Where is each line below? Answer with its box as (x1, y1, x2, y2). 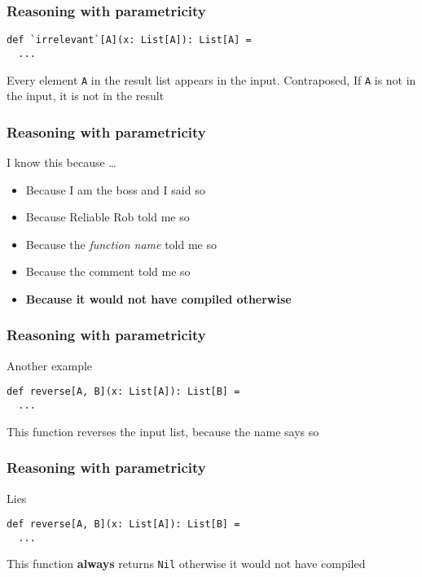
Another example (7, 356, 93, 374)
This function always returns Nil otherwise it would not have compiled (7, 555, 366, 572)
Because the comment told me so (25, 263, 191, 280)
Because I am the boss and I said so (25, 181, 205, 198)
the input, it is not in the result (7, 87, 165, 104)
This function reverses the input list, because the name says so (7, 422, 319, 439)
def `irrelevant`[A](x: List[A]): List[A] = (7, 34, 252, 46)
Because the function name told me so (25, 235, 217, 252)
